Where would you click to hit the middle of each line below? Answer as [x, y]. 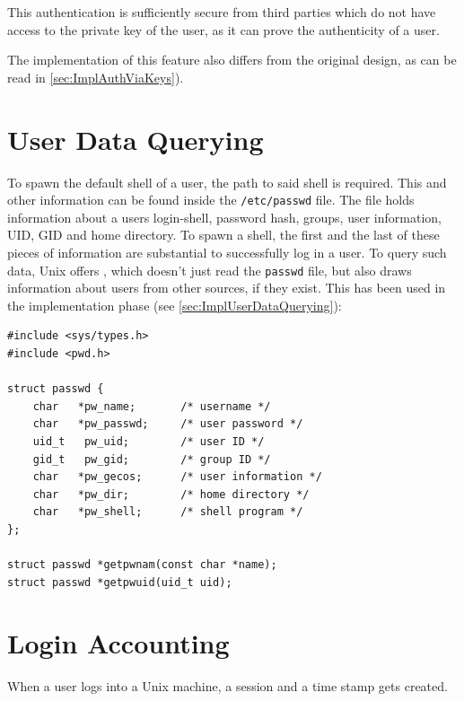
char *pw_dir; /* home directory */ [171, 494]
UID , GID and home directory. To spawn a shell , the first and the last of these [223, 235]
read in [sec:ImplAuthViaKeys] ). [96, 77]
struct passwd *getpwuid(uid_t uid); [120, 582]
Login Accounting [118, 643]
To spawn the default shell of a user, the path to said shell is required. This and [227, 182]
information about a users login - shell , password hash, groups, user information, [224, 217]
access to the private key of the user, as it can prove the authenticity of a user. [223, 29]
